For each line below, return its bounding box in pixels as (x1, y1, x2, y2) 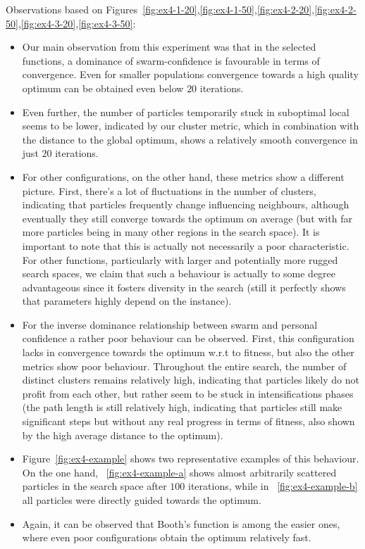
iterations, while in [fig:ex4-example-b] (188, 479, 358, 493)
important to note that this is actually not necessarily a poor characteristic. (22, 238, 349, 253)
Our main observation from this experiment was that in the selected (22, 39, 316, 54)
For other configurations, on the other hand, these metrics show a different (22, 169, 345, 184)
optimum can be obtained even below (22, 80, 184, 95)
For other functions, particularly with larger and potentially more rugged (22, 252, 338, 267)
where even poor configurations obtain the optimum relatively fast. (22, 530, 311, 545)
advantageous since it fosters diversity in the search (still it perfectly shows (22, 279, 346, 294)
